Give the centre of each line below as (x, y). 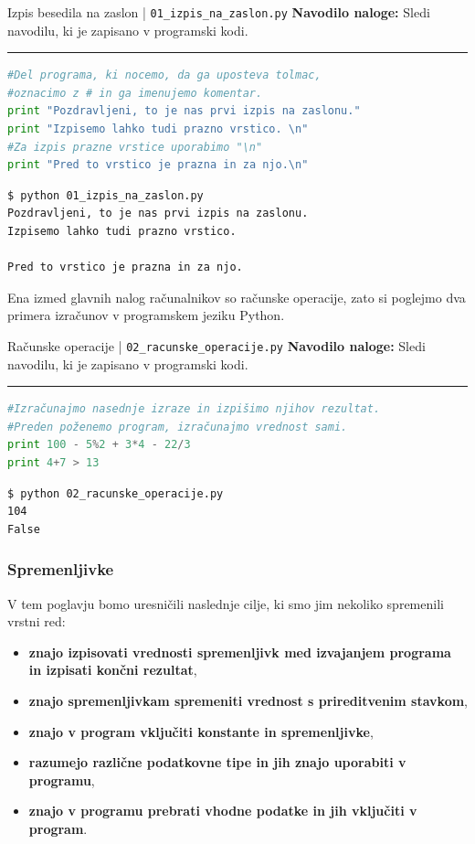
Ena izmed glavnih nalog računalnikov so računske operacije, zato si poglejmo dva (237, 297)
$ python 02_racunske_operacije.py (116, 493)
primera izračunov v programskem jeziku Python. (146, 315)
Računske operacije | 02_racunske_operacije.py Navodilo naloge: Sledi (216, 345)
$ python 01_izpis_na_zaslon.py (106, 195)
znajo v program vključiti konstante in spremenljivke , (201, 731)
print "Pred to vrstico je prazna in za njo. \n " (158, 165)
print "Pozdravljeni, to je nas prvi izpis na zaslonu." (184, 111)
